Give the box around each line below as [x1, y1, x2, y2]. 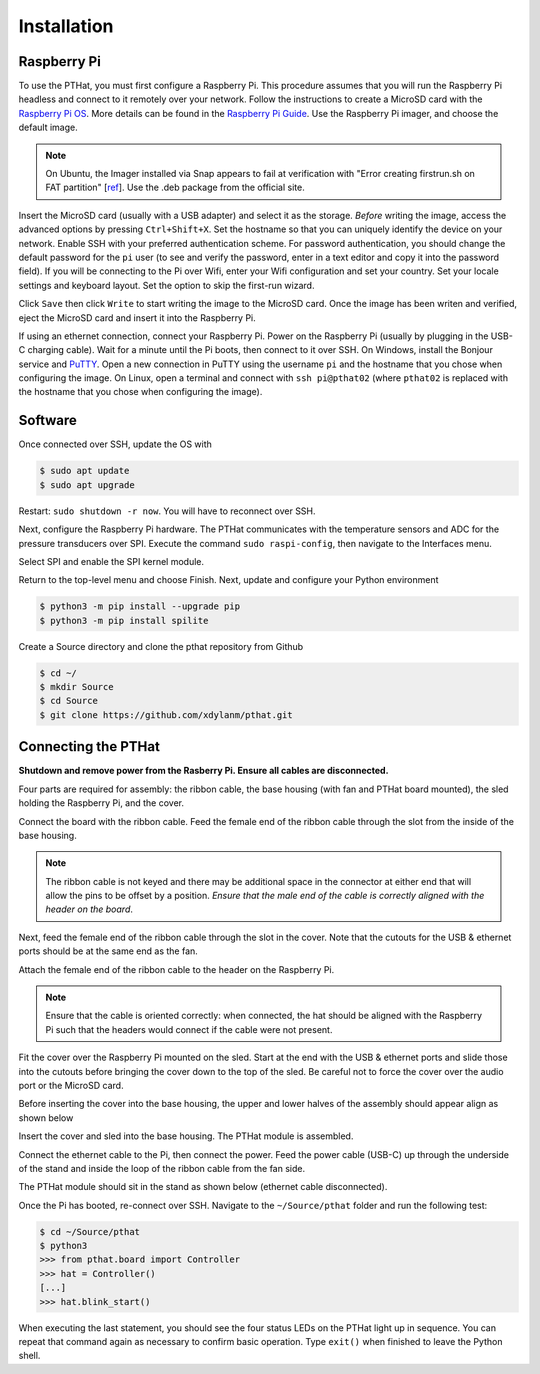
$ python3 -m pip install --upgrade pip [39, 601, 240, 612]
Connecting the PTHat [18, 738, 160, 755]
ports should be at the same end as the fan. [18, 945, 199, 957]
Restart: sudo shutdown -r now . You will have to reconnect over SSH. [18, 505, 316, 517]
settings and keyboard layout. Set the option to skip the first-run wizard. [18, 279, 315, 291]
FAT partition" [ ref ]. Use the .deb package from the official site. [45, 181, 305, 194]
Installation [18, 15, 114, 37]
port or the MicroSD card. [18, 1079, 124, 1091]
